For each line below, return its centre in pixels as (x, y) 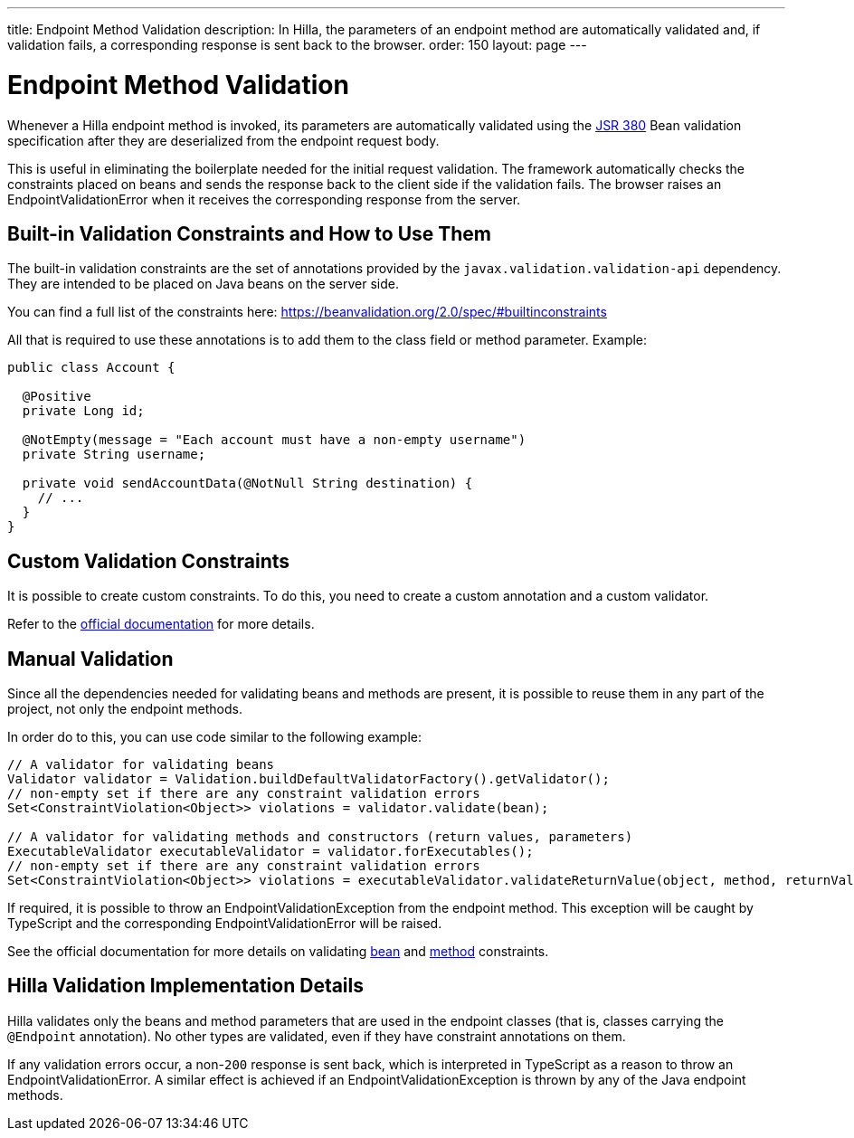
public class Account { (91, 368)
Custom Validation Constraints (149, 561)
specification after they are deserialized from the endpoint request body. (223, 140)
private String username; (114, 455)
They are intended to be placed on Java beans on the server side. (204, 284)
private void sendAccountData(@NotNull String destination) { (247, 484)
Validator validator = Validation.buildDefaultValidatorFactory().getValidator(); (308, 779)
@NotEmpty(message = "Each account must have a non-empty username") (274, 440)
